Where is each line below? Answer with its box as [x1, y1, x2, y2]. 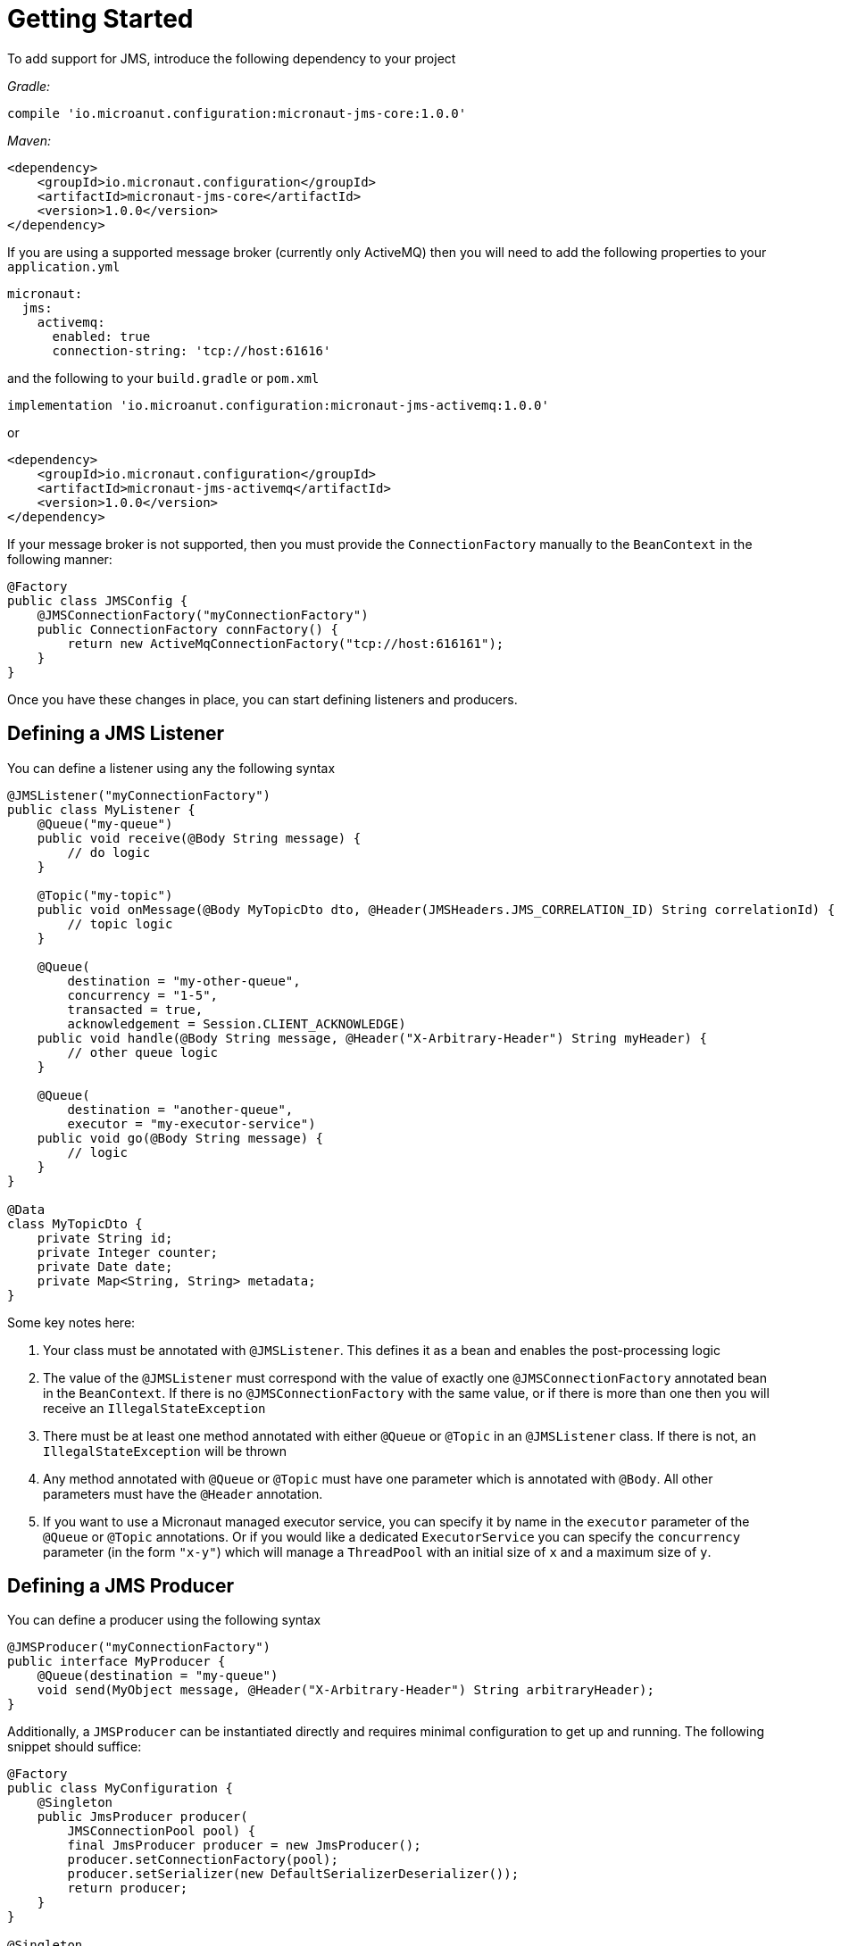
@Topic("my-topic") [37, 887, 173, 902]
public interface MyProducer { [7, 1654, 226, 1669]
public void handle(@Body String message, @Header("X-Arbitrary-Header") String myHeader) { [37, 1030, 707, 1045]
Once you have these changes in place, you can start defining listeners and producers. [7, 691, 518, 707]
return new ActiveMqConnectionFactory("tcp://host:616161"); [67, 636, 504, 651]
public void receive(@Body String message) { [37, 830, 362, 845]
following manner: [7, 551, 112, 567]
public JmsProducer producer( [37, 1809, 248, 1825]
